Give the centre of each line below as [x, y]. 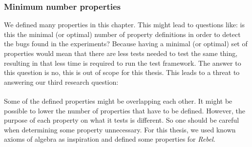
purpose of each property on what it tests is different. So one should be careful [122, 120]
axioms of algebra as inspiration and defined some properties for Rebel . [110, 139]
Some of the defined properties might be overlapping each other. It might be [118, 101]
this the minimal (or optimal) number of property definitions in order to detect [122, 34]
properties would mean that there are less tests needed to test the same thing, [121, 53]
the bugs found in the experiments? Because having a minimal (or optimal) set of [126, 44]
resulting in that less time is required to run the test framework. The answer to [123, 63]
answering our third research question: [61, 82]
